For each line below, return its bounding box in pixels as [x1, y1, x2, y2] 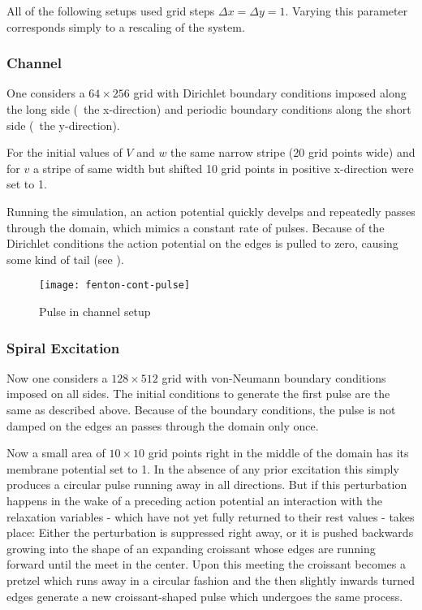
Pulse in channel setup [39, 303, 151, 319]
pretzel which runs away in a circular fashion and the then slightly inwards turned [6, 571, 416, 588]
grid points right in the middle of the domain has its [148, 444, 409, 461]
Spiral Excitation [6, 337, 120, 357]
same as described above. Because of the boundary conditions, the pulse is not [6, 401, 396, 417]
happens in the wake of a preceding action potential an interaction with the [6, 491, 382, 508]
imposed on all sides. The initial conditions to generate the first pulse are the [6, 385, 390, 402]
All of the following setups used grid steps [6, 2, 215, 19]
